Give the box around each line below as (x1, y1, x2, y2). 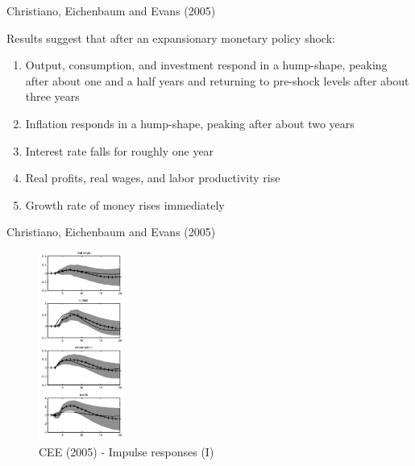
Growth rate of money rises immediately (25, 196, 225, 213)
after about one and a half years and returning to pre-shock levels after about (25, 72, 409, 89)
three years (25, 88, 80, 105)
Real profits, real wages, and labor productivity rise (25, 169, 280, 186)
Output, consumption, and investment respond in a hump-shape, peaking (25, 56, 388, 73)
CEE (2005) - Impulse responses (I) (39, 443, 214, 460)
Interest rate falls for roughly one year (25, 142, 214, 159)
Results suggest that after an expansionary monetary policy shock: (6, 29, 335, 46)
